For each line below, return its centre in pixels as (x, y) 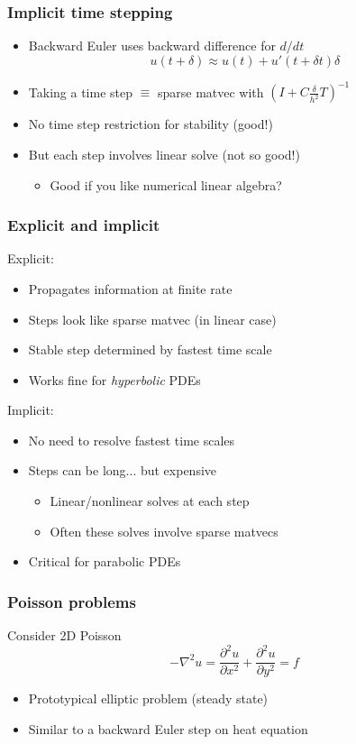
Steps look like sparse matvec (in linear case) (152, 319)
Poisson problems (72, 601)
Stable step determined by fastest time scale (150, 349)
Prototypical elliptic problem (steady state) (148, 698)
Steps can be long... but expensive (123, 470)
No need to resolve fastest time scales (132, 440)
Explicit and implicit (84, 225)
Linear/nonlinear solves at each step (150, 501)
